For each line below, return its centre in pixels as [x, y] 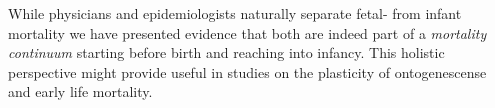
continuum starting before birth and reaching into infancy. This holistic [226, 52]
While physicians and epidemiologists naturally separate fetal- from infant [235, 13]
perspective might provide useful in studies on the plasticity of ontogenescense [247, 71]
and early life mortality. [80, 91]
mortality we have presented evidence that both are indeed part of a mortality [247, 32]
